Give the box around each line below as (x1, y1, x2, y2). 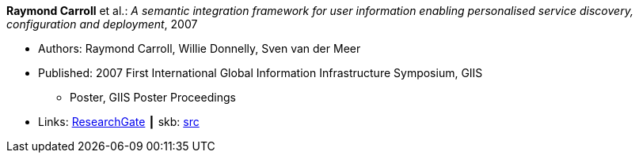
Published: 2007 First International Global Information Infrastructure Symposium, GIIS (38, 66, 483, 79)
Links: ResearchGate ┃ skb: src (38, 115, 200, 128)
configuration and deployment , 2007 (6, 17, 198, 31)
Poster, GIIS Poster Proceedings (70, 91, 236, 104)
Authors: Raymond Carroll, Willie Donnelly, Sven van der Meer (38, 42, 361, 55)
